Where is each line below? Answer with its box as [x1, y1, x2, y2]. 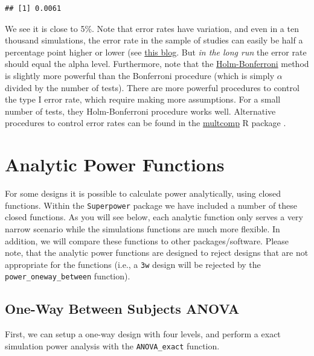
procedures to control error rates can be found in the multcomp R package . [5, 116, 286, 129]
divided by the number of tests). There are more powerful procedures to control [5, 81, 300, 94]
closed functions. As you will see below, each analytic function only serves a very [5, 211, 304, 223]
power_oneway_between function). [5, 270, 130, 282]
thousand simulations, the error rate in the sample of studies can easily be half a [5, 34, 303, 46]
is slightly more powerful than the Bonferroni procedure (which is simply [5, 69, 275, 81]
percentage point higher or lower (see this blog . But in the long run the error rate [5, 45, 307, 58]
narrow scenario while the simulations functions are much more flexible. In [5, 222, 280, 235]
